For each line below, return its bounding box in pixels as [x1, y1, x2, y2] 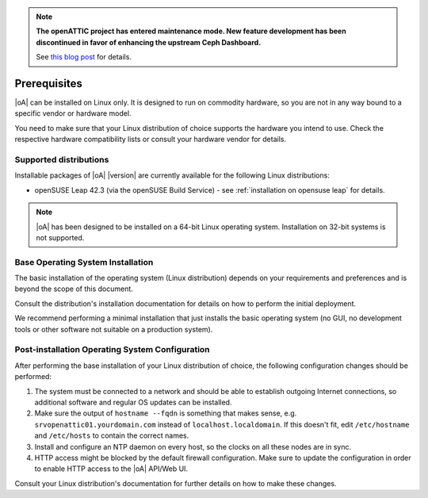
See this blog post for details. [36, 52, 132, 62]
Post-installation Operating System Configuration [14, 344, 210, 355]
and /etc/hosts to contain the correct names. [34, 431, 189, 440]
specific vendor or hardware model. [14, 109, 132, 118]
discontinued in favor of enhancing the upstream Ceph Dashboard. [36, 37, 262, 47]
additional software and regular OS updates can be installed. [34, 397, 232, 407]
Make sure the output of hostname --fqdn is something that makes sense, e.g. [34, 408, 297, 418]
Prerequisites [14, 76, 82, 90]
